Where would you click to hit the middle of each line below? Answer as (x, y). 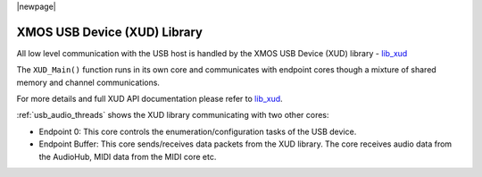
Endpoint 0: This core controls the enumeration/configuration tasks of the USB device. (198, 131)
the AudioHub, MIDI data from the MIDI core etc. (128, 156)
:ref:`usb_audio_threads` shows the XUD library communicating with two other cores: (173, 115)
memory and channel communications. (88, 82)
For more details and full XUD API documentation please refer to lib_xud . (150, 99)
